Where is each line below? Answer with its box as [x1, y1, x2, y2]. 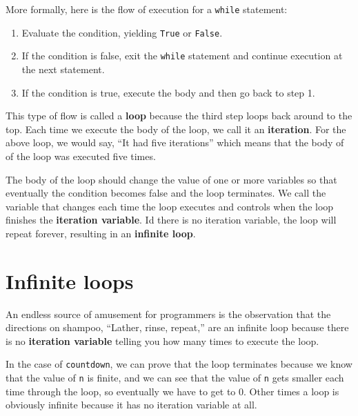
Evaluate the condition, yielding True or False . [21, 25, 223, 39]
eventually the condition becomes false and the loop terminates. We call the [6, 186, 326, 200]
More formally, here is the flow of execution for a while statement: [6, 2, 288, 16]
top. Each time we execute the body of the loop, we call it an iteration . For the [6, 121, 346, 136]
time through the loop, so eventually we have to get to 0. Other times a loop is [6, 384, 339, 398]
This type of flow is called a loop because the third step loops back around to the [6, 108, 352, 123]
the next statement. [21, 61, 105, 76]
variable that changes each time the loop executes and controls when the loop [6, 199, 334, 213]
